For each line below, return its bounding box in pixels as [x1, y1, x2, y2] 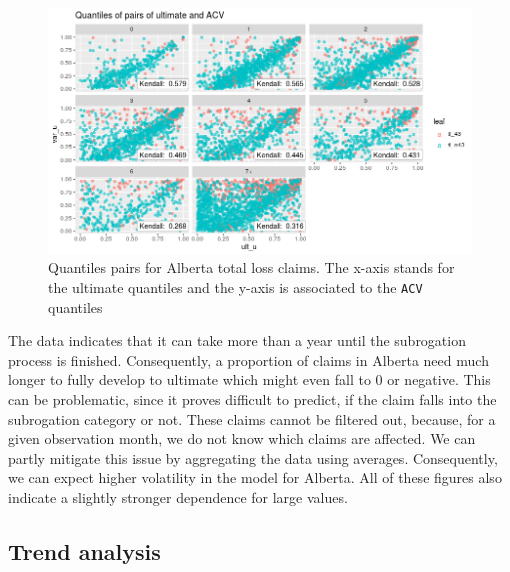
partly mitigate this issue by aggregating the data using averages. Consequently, [8, 447, 498, 468]
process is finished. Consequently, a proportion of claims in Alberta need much [8, 349, 489, 370]
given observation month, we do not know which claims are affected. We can [8, 428, 476, 449]
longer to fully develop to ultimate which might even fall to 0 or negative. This [8, 369, 491, 390]
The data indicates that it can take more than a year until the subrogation [8, 330, 466, 351]
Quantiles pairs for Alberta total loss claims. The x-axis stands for [48, 257, 455, 278]
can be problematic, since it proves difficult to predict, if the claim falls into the [8, 388, 497, 409]
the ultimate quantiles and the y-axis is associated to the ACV [48, 276, 423, 297]
